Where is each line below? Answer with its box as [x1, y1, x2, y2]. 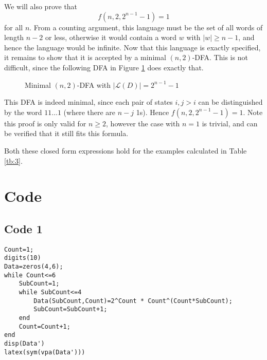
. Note [243, 106, 263, 117]
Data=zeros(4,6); [4, 263, 63, 271]
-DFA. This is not [192, 52, 248, 63]
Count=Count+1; [19, 323, 70, 330]
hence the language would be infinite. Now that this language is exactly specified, [4, 42, 261, 52]
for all [4, 22, 23, 32]
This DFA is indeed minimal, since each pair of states [4, 97, 173, 107]
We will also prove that [4, 1, 78, 11]
